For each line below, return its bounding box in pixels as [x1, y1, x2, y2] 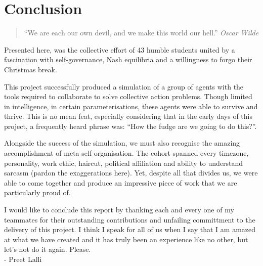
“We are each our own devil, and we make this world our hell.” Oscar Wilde [24, 27, 259, 38]
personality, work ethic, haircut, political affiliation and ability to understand [4, 157, 243, 168]
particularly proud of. [4, 187, 71, 198]
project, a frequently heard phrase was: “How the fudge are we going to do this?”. [4, 120, 257, 131]
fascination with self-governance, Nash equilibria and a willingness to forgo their [4, 54, 252, 65]
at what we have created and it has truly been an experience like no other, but [4, 234, 248, 244]
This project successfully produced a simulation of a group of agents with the [4, 81, 244, 92]
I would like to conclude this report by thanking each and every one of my [4, 204, 234, 215]
